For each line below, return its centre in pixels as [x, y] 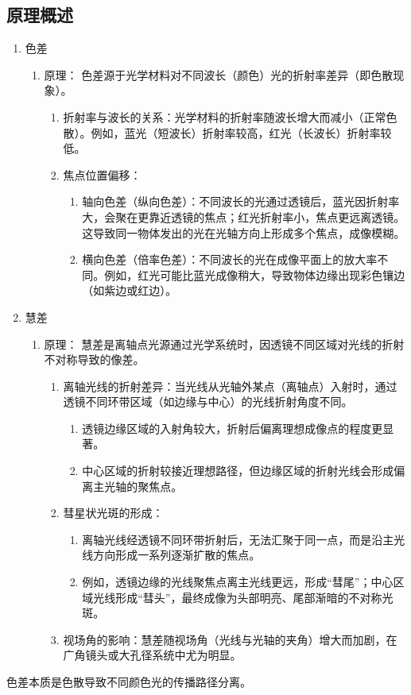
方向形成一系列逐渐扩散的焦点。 [177, 555]
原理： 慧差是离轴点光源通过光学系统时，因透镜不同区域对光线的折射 [224, 344]
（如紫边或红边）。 [130, 290]
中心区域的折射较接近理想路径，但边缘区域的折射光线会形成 [238, 471]
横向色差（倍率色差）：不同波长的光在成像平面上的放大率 [230, 259]
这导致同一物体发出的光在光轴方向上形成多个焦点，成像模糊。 [244, 232]
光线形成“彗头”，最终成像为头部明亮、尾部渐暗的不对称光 [243, 597]
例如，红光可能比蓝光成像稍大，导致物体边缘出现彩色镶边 [255, 274]
